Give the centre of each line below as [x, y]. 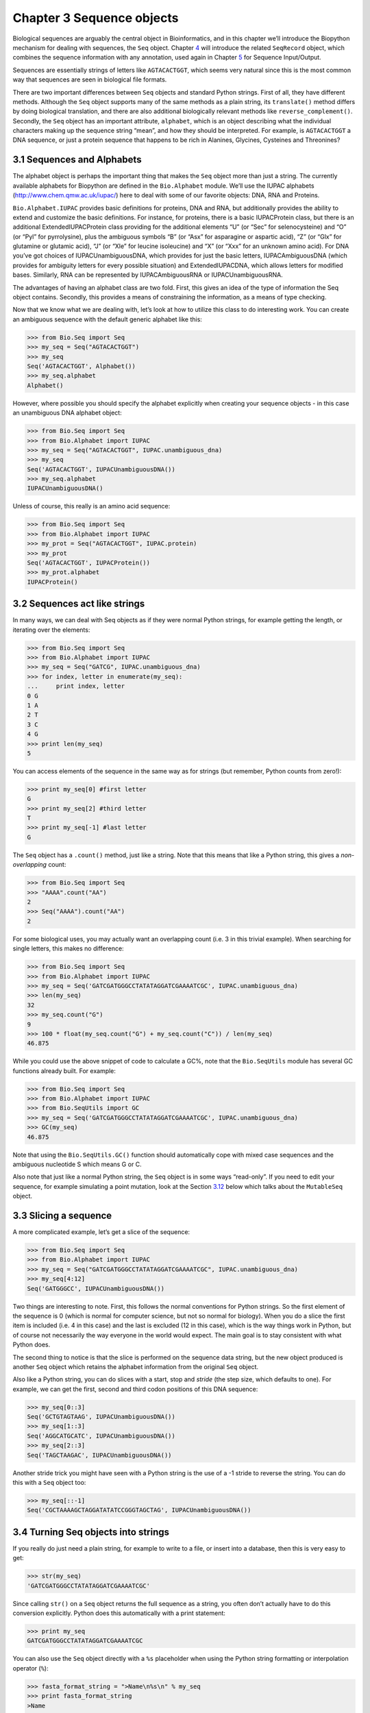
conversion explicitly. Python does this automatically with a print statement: [119, 1613]
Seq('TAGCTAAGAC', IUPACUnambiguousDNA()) [99, 1455]
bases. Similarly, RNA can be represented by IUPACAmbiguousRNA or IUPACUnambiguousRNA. [148, 275]
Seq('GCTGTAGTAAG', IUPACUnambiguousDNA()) [101, 1417]
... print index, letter [76, 686]
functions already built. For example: [64, 1071]
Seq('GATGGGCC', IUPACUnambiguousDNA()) [96, 1289]
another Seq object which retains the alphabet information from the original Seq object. [136, 1366]
